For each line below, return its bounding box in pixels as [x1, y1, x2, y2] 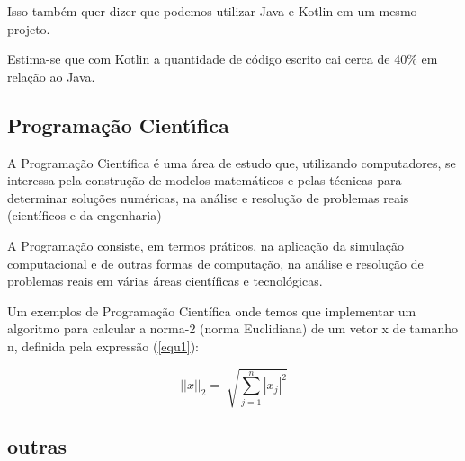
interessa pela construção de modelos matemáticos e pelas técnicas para [7, 171, 402, 190]
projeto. [7, 19, 50, 38]
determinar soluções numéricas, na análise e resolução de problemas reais [7, 188, 409, 207]
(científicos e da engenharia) [7, 206, 162, 225]
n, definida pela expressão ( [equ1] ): [7, 336, 199, 355]
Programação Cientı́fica [7, 111, 229, 138]
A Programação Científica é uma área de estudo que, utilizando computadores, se [7, 153, 456, 172]
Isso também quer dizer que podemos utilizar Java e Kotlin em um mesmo [7, 2, 417, 20]
